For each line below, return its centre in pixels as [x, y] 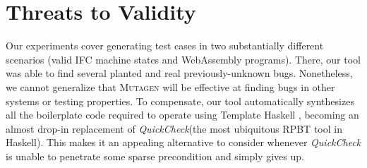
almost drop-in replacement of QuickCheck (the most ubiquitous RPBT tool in [174, 128]
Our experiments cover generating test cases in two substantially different [165, 46]
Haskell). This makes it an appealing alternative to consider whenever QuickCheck [183, 142]
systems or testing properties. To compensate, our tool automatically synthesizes [180, 101]
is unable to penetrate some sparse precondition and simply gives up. [155, 156]
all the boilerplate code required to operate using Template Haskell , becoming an [182, 115]
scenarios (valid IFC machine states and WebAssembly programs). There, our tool [183, 59]
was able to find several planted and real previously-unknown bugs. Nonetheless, [179, 73]
